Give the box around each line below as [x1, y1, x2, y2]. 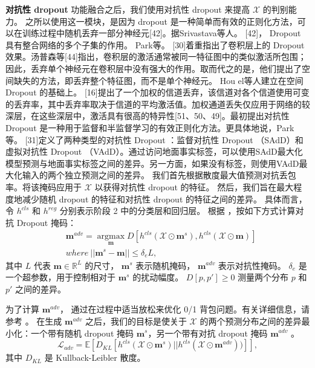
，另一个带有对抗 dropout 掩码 [148, 326, 268, 339]
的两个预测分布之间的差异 [200, 314, 302, 327]
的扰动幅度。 [132, 271, 184, 283]
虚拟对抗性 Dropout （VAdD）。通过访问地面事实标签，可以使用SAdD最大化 [5, 145, 303, 158]
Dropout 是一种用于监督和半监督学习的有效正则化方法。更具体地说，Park [5, 121, 294, 134]
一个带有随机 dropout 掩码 [30, 326, 134, 339]
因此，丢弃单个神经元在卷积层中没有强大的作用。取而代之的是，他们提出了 [5, 62, 302, 74]
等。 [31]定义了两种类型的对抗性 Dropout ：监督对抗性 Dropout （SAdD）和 [5, 133, 304, 146]
